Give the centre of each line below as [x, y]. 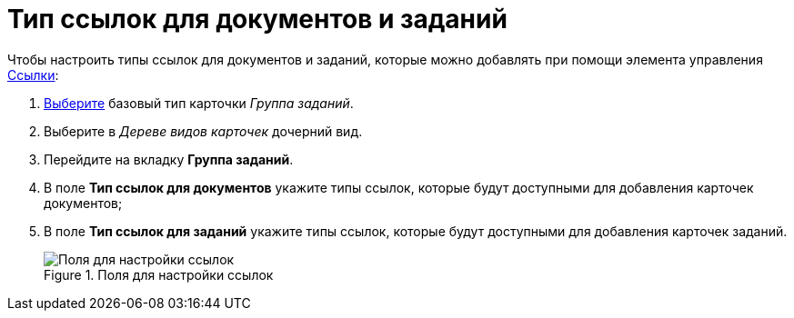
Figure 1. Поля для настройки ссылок [159, 274]
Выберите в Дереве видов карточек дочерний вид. [203, 131]
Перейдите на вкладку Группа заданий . [169, 159]
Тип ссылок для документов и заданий [257, 19]
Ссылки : [33, 75]
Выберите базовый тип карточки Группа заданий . [199, 103]
